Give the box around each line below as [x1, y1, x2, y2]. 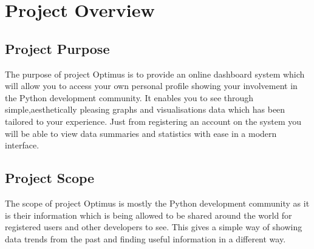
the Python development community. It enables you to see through [5, 91, 254, 104]
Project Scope [5, 168, 95, 187]
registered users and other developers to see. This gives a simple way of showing [5, 221, 302, 233]
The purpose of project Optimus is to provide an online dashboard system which [5, 67, 305, 80]
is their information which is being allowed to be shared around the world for [5, 208, 292, 221]
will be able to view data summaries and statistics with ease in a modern [5, 127, 277, 139]
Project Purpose [5, 39, 110, 58]
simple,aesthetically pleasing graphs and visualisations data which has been [5, 103, 285, 116]
